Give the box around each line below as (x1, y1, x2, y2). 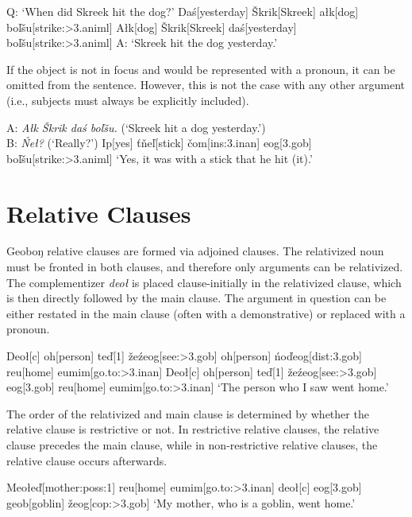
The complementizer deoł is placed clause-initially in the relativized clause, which (6, 274, 402, 290)
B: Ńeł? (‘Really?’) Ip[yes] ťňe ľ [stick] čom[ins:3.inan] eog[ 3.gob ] (6, 134, 312, 151)
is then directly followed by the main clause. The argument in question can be (6, 290, 387, 306)
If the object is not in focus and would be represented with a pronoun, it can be (6, 60, 395, 77)
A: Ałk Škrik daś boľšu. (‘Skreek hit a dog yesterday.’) (6, 119, 266, 135)
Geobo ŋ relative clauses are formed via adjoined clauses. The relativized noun (6, 243, 384, 259)
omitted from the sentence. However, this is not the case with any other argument (6, 76, 406, 93)
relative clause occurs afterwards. (6, 452, 167, 468)
